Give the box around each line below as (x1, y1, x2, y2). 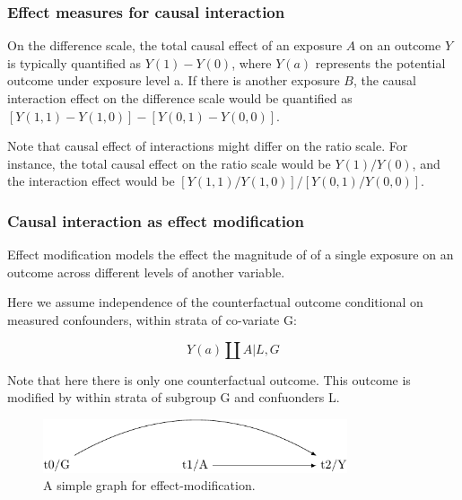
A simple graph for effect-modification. (43, 476, 256, 495)
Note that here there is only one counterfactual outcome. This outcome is (7, 370, 411, 389)
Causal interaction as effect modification (7, 209, 304, 232)
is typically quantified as (7, 53, 142, 72)
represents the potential (315, 53, 446, 72)
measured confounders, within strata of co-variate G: (7, 310, 297, 329)
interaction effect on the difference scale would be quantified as (7, 89, 353, 107)
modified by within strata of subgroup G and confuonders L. (7, 388, 340, 407)
